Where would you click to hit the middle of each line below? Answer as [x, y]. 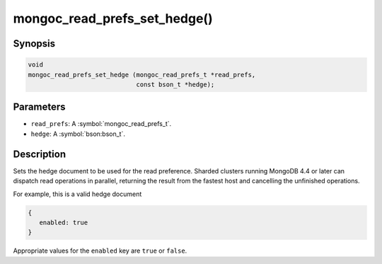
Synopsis [34, 44]
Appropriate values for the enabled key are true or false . [100, 251]
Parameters [39, 107]
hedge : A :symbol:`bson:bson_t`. [78, 134]
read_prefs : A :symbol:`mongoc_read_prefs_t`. [101, 124]
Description [40, 154]
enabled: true [64, 222]
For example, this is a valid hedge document [77, 194]
